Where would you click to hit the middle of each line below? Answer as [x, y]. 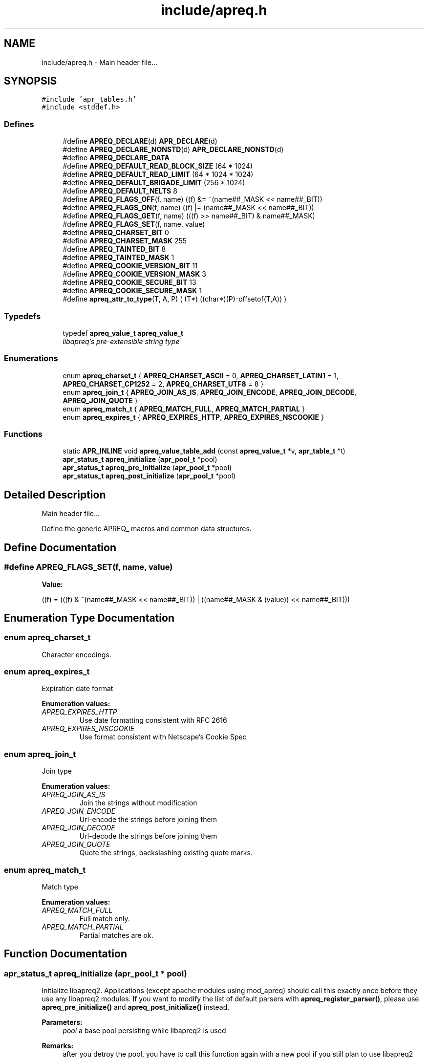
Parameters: [62, 1022]
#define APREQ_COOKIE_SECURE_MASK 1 [132, 291]
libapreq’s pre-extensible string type [121, 341]
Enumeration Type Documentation [89, 618]
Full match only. [105, 918]
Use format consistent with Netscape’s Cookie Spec [163, 737]
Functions [23, 434]
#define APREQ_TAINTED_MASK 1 [118, 258]
